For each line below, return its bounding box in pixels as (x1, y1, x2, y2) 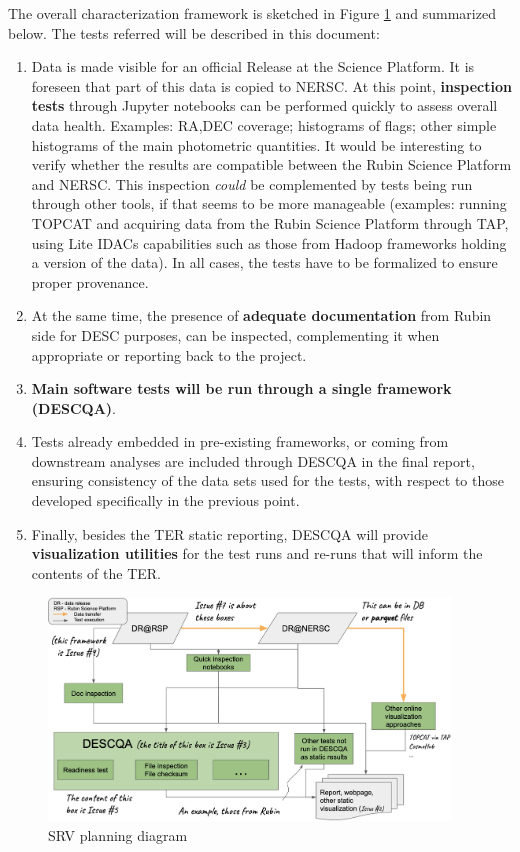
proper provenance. (31, 271, 149, 292)
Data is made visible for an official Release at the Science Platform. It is (31, 56, 475, 77)
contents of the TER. (31, 562, 161, 583)
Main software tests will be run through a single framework (31, 378, 452, 399)
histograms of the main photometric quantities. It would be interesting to (31, 134, 482, 155)
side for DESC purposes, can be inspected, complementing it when (31, 324, 440, 345)
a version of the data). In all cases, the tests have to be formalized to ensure (31, 252, 498, 273)
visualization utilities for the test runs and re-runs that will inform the (31, 543, 483, 564)
